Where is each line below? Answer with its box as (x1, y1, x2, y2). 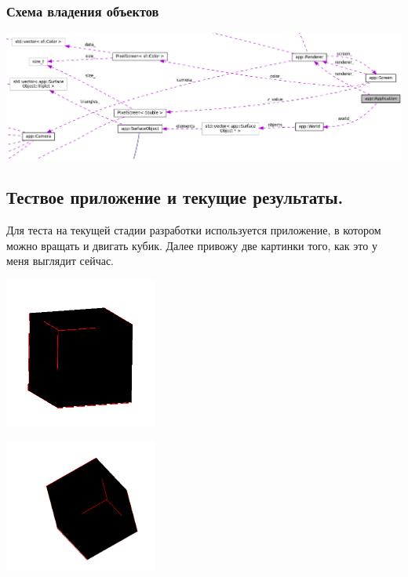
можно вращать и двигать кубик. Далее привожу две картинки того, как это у (6, 237, 377, 253)
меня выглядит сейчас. (6, 252, 114, 269)
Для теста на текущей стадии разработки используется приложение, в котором (6, 222, 381, 238)
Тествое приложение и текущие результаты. (6, 185, 344, 209)
